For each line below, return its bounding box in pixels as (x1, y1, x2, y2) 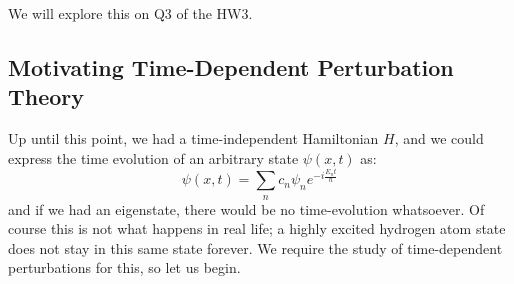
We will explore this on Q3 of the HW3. (8, 3, 253, 23)
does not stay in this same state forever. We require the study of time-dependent (8, 237, 503, 258)
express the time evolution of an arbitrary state (8, 147, 299, 168)
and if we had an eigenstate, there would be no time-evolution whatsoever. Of (8, 198, 485, 219)
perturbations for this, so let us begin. (8, 257, 241, 278)
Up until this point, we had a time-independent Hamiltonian (8, 128, 379, 149)
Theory (8, 81, 85, 112)
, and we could (394, 128, 484, 149)
